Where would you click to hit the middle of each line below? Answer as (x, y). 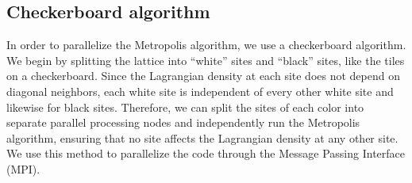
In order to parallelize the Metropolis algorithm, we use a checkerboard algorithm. (206, 45)
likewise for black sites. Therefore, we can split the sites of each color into (185, 107)
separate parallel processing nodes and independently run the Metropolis (183, 122)
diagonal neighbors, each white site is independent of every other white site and (200, 91)
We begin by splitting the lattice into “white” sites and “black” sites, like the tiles (206, 60)
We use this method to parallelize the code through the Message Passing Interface (206, 153)
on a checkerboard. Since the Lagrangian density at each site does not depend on (203, 76)
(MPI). (23, 168)
